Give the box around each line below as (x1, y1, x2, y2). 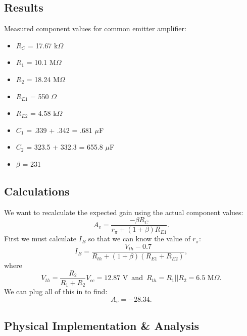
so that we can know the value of (88, 233, 190, 244)
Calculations (4, 183, 70, 198)
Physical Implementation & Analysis (4, 317, 200, 333)
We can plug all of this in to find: (4, 286, 108, 297)
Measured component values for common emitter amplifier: (4, 23, 186, 34)
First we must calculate (4, 233, 77, 244)
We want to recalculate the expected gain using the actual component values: (4, 207, 243, 217)
